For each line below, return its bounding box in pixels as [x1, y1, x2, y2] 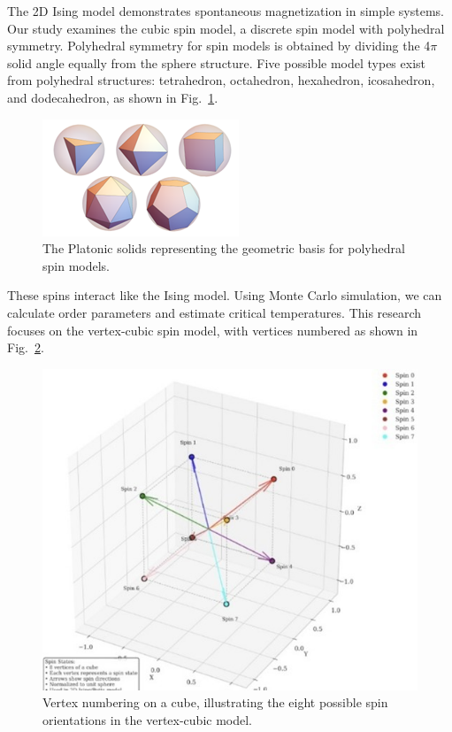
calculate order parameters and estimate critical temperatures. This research [7, 303, 422, 321]
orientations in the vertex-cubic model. [42, 710, 252, 728]
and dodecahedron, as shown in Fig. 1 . [7, 88, 218, 106]
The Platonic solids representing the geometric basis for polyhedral [42, 239, 405, 258]
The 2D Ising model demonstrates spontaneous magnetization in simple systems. [7, 2, 444, 19]
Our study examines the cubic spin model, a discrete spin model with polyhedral [7, 19, 445, 37]
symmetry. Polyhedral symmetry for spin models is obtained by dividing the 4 [7, 36, 431, 55]
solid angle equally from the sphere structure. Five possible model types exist [7, 53, 425, 72]
